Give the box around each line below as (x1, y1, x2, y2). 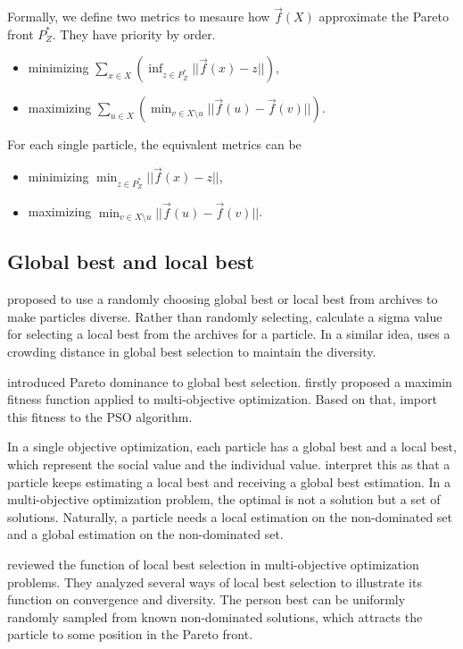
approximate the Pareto (318, 7, 449, 26)
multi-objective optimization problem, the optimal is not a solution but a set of (7, 490, 441, 509)
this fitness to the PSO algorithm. (7, 407, 193, 426)
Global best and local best (7, 248, 255, 275)
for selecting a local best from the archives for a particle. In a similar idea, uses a (7, 324, 451, 343)
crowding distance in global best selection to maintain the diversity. (7, 342, 376, 361)
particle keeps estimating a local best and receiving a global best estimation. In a (7, 472, 451, 491)
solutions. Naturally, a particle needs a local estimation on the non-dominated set (7, 507, 453, 526)
